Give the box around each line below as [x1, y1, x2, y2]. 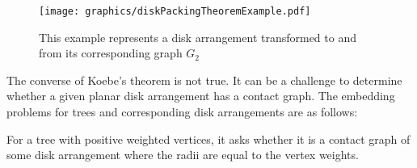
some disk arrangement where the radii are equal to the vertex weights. [6, 146, 359, 163]
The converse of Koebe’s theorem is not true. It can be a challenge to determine [6, 71, 402, 88]
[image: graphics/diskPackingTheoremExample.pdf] [39, 6, 311, 17]
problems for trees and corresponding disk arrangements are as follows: [6, 103, 358, 120]
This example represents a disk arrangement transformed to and [39, 28, 356, 45]
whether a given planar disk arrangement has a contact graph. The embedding [6, 87, 395, 104]
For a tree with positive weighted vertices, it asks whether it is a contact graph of [6, 130, 411, 147]
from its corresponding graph [39, 44, 183, 61]
